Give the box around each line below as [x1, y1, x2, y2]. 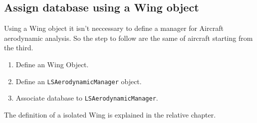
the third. [4, 42, 33, 53]
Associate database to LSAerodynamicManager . [15, 93, 158, 103]
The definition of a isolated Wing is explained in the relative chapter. [4, 109, 216, 120]
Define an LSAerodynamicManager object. [15, 76, 142, 86]
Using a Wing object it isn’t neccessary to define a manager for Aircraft [4, 23, 224, 33]
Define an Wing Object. [15, 59, 89, 69]
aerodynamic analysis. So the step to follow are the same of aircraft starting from [4, 32, 253, 43]
